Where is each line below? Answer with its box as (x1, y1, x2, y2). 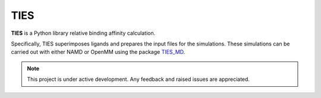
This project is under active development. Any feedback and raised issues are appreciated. (27, 76, 250, 83)
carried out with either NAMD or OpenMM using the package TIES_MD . (11, 48, 185, 55)
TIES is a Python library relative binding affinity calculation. (11, 30, 156, 37)
